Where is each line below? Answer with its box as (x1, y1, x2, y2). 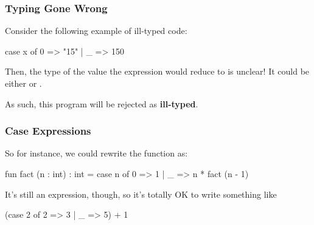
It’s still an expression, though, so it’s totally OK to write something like (5, 187, 277, 200)
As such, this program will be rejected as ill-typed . (5, 97, 198, 110)
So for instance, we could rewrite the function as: (5, 147, 188, 160)
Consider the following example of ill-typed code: (5, 24, 187, 37)
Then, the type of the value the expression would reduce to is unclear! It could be (5, 65, 310, 78)
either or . (5, 77, 42, 89)
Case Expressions (5, 123, 91, 138)
